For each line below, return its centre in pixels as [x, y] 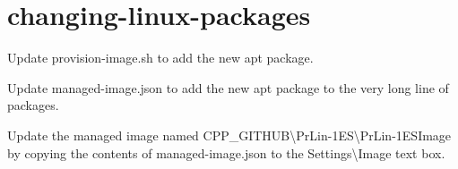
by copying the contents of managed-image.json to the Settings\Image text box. [226, 152]
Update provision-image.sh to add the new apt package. [160, 58]
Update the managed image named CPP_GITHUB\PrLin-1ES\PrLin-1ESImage [229, 135]
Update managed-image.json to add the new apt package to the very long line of [228, 87]
